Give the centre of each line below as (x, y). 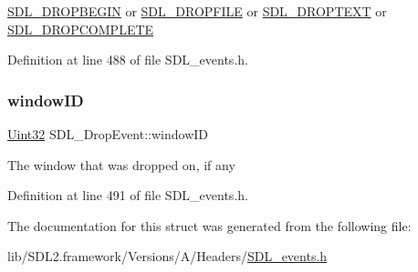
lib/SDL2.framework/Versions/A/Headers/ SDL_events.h (167, 256)
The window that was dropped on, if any (121, 164)
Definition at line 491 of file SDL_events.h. (128, 195)
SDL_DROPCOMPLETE (81, 29)
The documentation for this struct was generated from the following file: (209, 225)
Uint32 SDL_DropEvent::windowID (108, 134)
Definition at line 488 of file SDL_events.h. (128, 60)
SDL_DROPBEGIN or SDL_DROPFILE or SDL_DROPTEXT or (197, 11)
